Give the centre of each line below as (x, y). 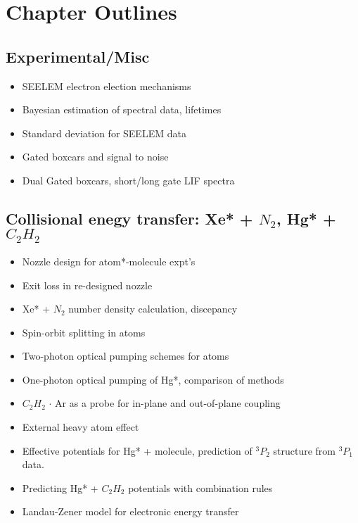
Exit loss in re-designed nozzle (87, 285)
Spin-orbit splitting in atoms (84, 332)
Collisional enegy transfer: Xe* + (129, 218)
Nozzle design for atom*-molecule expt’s (109, 261)
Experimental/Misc (78, 56)
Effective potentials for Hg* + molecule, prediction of (137, 450)
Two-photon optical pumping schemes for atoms (126, 356)
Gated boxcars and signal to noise (95, 157)
